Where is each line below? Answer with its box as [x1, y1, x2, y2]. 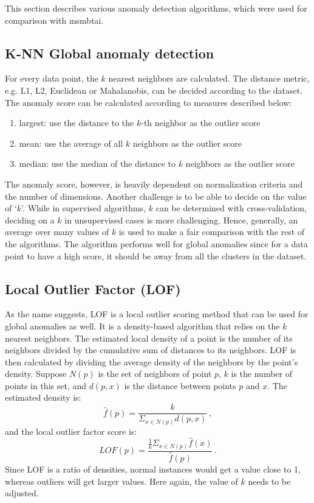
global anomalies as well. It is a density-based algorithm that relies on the [5, 319, 280, 332]
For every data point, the [5, 72, 98, 85]
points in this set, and [5, 379, 87, 392]
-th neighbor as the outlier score [141, 116, 261, 129]
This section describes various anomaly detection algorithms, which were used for [5, 2, 307, 14]
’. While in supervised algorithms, [21, 202, 146, 214]
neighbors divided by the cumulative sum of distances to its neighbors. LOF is [5, 343, 296, 356]
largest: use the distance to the [19, 116, 134, 129]
